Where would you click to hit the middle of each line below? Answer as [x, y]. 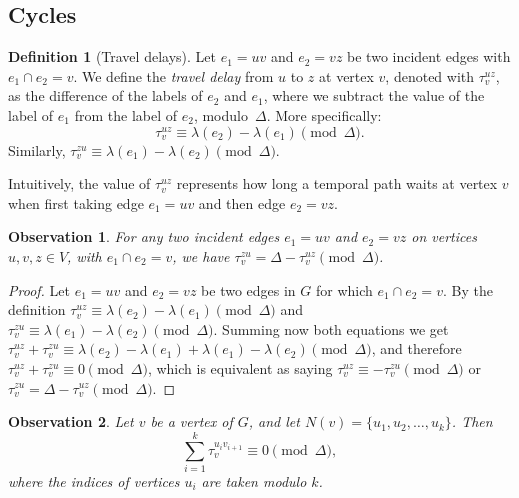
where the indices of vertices [94, 480]
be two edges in [248, 289]
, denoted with [430, 75]
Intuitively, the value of [79, 183]
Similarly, [37, 149]
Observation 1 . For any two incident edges [144, 236]
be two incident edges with [429, 56]
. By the [467, 289]
